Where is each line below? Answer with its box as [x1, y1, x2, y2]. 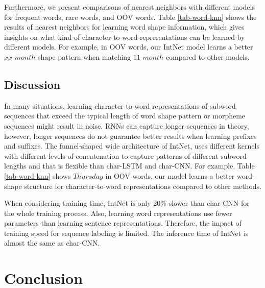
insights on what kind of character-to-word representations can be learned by [4, 31, 245, 42]
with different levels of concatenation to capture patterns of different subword [4, 150, 247, 161]
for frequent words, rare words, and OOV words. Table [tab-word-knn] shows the [4, 11, 257, 22]
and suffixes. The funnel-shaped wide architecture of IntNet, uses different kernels [4, 140, 259, 151]
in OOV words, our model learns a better [105, 170, 235, 181]
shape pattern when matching [38, 51, 131, 62]
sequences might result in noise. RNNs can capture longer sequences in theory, [4, 120, 249, 131]
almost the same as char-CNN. [4, 237, 100, 248]
